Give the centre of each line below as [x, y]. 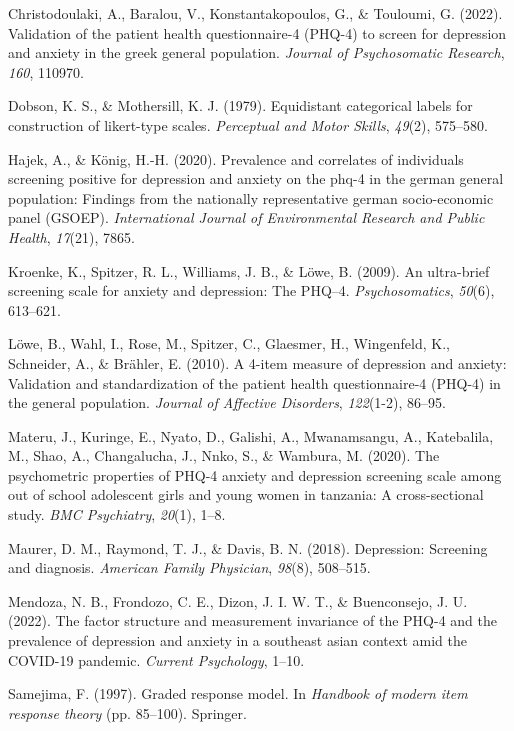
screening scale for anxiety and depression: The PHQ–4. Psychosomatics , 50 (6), [251, 290]
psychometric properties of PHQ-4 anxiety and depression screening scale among [255, 474]
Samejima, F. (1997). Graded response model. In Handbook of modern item [238, 693]
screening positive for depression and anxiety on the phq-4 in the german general [256, 178]
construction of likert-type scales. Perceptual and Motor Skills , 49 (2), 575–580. [248, 124]
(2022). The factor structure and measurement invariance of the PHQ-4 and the [252, 620]
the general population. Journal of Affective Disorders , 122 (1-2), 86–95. [227, 402]
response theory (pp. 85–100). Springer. [127, 712]
